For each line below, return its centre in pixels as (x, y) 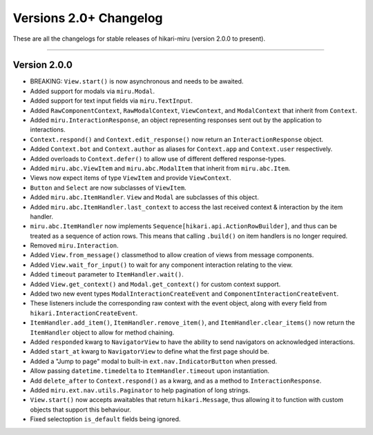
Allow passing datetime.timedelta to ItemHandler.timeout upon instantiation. (150, 371)
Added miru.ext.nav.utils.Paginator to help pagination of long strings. (140, 390)
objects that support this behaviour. (80, 409)
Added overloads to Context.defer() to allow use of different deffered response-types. (158, 159)
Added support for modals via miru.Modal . (93, 91)
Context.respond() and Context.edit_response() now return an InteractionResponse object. (177, 139)
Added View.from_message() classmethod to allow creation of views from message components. (172, 255)
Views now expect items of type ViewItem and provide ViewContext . (131, 178)
